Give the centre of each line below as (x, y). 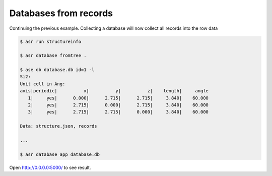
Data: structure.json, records (59, 126)
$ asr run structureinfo (51, 41)
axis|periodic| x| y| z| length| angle (114, 91)
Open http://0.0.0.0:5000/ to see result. (50, 167)
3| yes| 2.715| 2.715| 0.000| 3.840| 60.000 (118, 112)
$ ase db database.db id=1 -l (57, 70)
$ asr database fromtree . (53, 56)
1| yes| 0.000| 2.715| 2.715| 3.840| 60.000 (118, 98)
